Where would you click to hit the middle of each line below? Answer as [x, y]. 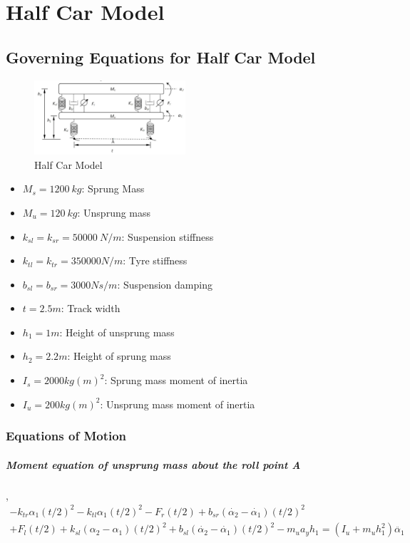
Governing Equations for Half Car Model [161, 57]
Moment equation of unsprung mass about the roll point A [153, 464]
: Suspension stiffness [168, 236]
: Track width [91, 308]
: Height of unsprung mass [117, 332]
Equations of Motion [66, 436]
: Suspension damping [165, 284]
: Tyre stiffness [155, 260]
